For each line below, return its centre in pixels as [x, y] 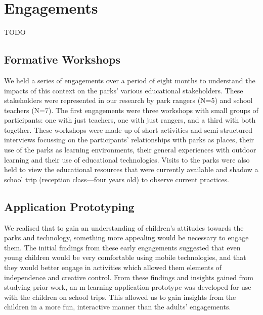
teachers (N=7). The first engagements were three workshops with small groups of [131, 110]
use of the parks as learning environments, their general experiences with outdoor [130, 150]
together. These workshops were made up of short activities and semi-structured [128, 129]
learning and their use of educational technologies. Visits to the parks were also [127, 159]
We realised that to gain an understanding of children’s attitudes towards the [124, 227]
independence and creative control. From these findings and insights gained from [129, 277]
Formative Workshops [62, 59]
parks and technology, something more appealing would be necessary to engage [126, 238]
